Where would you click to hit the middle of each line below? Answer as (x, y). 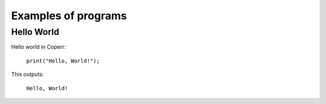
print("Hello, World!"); (63, 61)
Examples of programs (69, 16)
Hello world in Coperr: (39, 47)
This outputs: (28, 75)
